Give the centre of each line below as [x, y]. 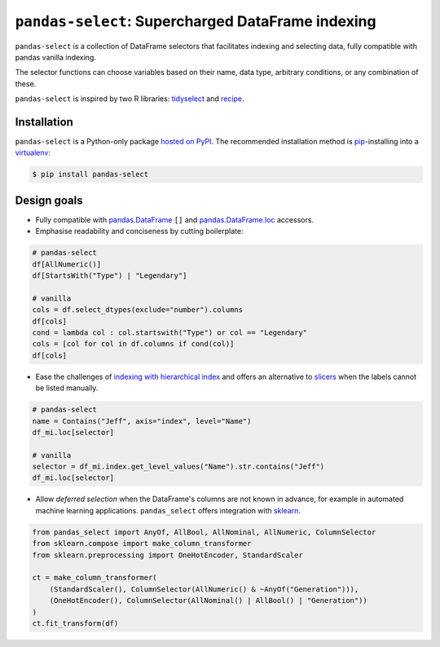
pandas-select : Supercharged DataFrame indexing [196, 21]
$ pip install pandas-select [90, 174]
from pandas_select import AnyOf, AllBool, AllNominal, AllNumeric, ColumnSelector [204, 532]
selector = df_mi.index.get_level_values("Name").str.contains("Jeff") [178, 467]
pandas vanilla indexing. [56, 57]
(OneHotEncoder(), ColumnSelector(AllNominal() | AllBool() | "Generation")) [209, 601]
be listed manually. [67, 388]
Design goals [49, 200]
